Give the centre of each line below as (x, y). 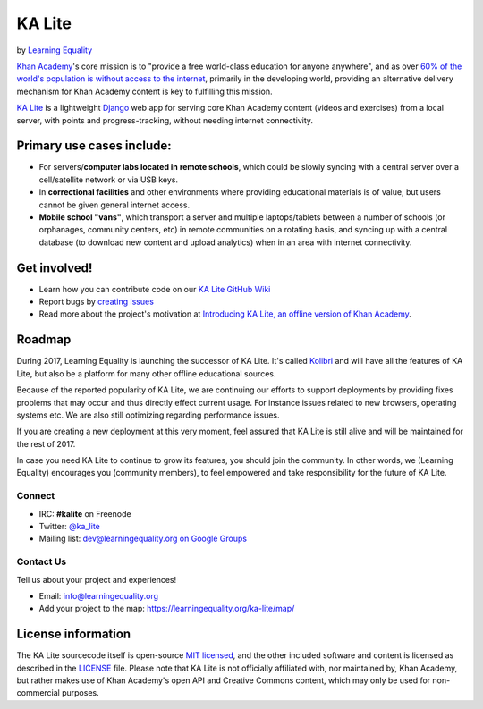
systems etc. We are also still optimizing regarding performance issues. (148, 415)
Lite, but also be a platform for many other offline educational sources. (146, 373)
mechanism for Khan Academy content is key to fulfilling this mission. (144, 91)
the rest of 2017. (46, 443)
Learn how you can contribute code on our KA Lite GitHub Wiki (155, 289)
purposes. (80, 693)
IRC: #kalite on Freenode (85, 513)
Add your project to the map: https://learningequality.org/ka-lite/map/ (167, 609)
